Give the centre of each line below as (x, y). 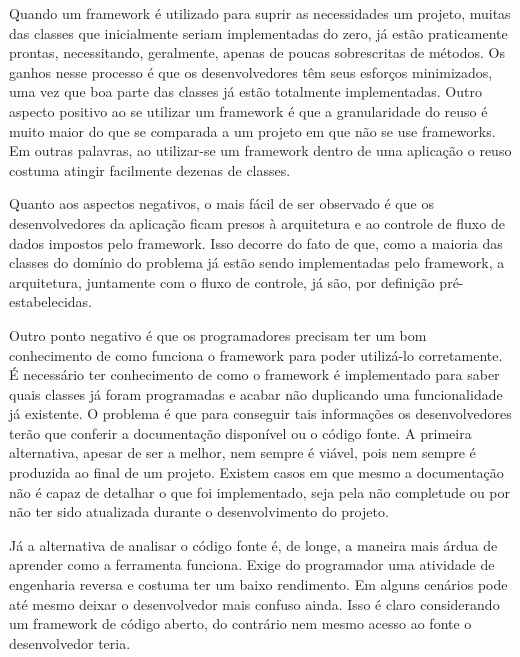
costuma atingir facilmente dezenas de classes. (150, 169)
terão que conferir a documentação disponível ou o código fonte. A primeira (240, 432)
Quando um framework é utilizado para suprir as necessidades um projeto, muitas (260, 13)
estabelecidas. (50, 301)
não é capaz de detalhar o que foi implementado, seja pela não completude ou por (260, 491)
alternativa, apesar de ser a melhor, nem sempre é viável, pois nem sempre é (242, 452)
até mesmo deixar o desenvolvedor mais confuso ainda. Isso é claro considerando (254, 603)
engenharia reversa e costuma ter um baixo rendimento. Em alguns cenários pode (258, 584)
